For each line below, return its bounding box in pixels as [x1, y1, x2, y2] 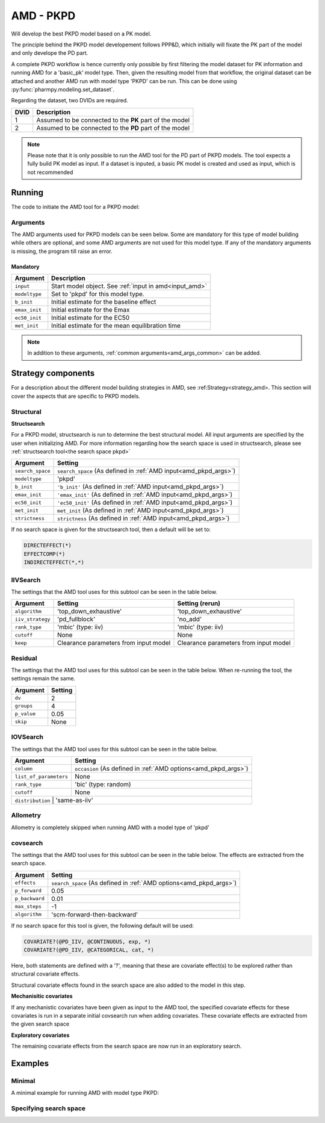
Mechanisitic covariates [11, 992, 73, 1000]
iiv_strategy [14, 616, 51, 623]
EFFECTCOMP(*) [23, 550, 66, 557]
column [14, 765, 33, 772]
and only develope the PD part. [11, 49, 88, 57]
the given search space [11, 1021, 69, 1028]
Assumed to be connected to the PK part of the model [36, 116, 190, 124]
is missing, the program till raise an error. [11, 247, 113, 255]
